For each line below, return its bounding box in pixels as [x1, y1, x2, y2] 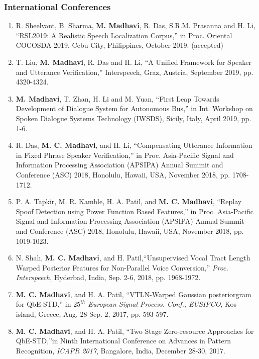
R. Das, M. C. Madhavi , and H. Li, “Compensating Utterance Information [16, 140, 252, 150]
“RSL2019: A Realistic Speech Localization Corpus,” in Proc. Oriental [16, 30, 232, 40]
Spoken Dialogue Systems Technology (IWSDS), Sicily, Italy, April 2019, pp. [16, 113, 251, 123]
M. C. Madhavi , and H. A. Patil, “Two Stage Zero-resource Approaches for [16, 325, 254, 336]
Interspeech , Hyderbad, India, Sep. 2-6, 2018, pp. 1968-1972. [16, 272, 201, 283]
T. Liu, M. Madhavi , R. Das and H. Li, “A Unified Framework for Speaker [16, 57, 251, 67]
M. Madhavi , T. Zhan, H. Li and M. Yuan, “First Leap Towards [16, 93, 219, 104]
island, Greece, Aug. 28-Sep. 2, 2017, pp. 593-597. [16, 309, 169, 319]
